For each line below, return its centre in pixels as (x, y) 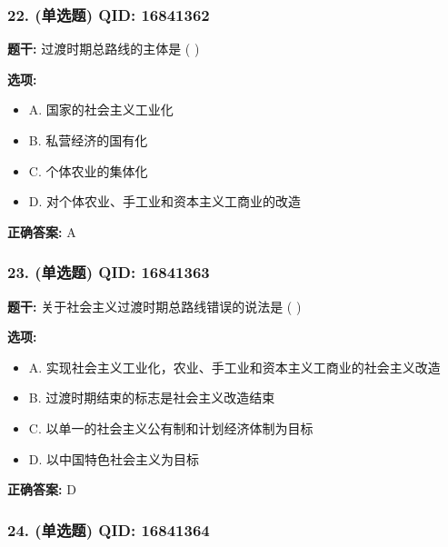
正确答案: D (42, 489)
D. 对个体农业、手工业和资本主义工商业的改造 (165, 201)
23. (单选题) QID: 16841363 (109, 272)
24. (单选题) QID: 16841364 (109, 529)
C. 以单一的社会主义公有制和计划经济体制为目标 (171, 428)
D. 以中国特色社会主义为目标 (114, 458)
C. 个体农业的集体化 (88, 170)
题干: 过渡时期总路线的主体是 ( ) (104, 49)
